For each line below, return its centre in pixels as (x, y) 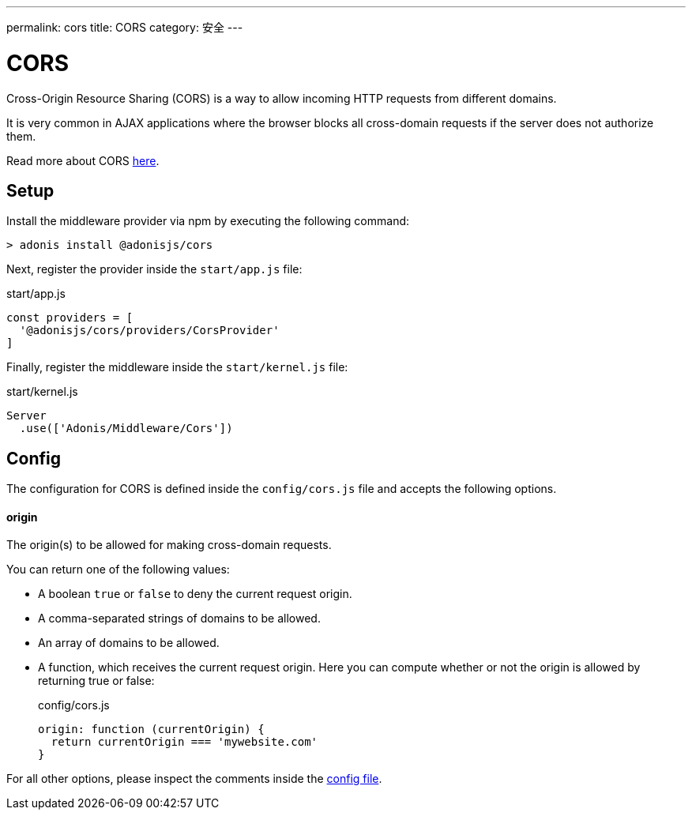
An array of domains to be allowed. (129, 643)
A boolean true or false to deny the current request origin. (195, 594)
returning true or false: (96, 681)
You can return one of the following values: (118, 570)
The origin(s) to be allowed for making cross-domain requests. (169, 545)
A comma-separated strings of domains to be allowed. (179, 619)
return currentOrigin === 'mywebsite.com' (184, 742)
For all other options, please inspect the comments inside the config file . (194, 779)
